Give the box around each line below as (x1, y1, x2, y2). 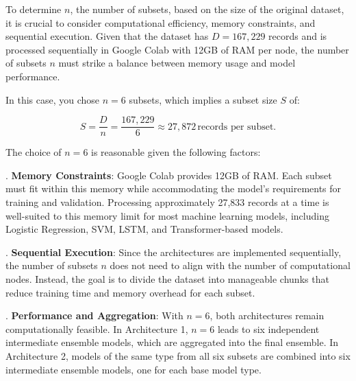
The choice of (5, 145, 62, 159)
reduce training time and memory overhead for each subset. (5, 285, 255, 299)
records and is (268, 29, 327, 43)
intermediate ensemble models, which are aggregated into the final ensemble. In (5, 335, 339, 349)
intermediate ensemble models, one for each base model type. (5, 362, 262, 376)
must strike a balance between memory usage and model (58, 56, 296, 70)
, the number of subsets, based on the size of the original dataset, (70, 2, 344, 16)
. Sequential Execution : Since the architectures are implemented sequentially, (5, 244, 342, 259)
